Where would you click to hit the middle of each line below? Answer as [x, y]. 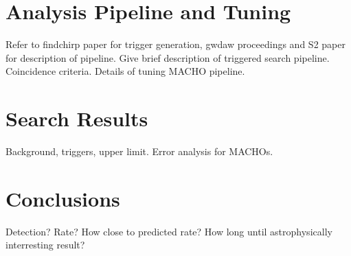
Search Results [77, 118]
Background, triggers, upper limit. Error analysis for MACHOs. [139, 151]
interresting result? [45, 245]
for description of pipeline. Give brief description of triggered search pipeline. [168, 57]
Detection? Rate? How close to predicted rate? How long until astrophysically [169, 231]
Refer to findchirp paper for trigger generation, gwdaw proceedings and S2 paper [175, 44]
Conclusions [63, 198]
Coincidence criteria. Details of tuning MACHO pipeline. [125, 71]
